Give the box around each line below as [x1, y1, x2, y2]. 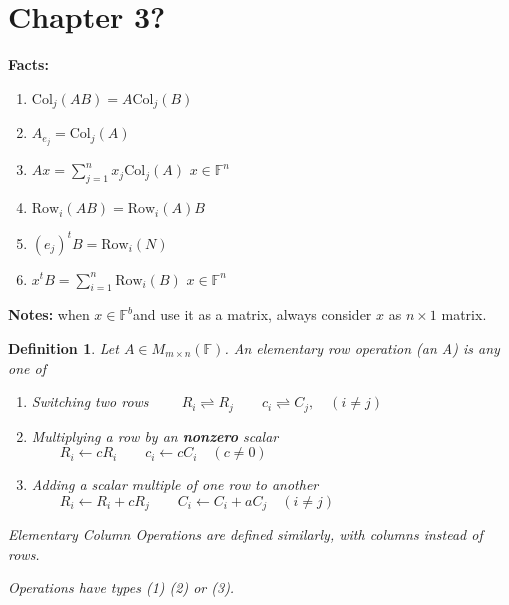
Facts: [8, 54, 49, 75]
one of [8, 357, 46, 378]
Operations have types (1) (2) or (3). [8, 577, 235, 598]
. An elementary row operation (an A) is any [224, 337, 500, 358]
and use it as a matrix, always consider [132, 304, 372, 325]
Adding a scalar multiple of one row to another [31, 474, 319, 495]
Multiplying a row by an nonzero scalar [31, 425, 279, 446]
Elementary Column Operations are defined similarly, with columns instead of [8, 524, 483, 545]
